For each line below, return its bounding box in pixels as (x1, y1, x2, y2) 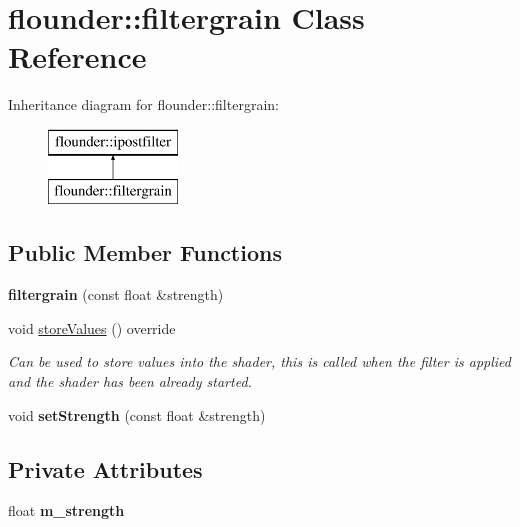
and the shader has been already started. (8, 371, 252, 392)
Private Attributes (8, 453, 203, 484)
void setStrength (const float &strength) (8, 404, 266, 425)
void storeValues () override (8, 317, 176, 338)
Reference (8, 36, 147, 77)
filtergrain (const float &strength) (8, 284, 224, 305)
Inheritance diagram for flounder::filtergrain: (8, 94, 279, 115)
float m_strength (8, 500, 125, 521)
